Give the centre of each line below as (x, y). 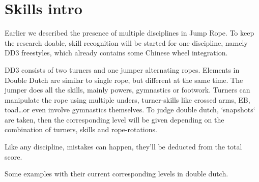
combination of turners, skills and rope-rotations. (81, 129)
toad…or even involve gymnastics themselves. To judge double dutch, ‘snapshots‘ (130, 110)
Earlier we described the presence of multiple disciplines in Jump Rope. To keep (129, 33)
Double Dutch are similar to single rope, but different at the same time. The (124, 80)
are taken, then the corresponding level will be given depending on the (114, 119)
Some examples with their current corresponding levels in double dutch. (117, 174)
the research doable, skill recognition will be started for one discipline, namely (126, 42)
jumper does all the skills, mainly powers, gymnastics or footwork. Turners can (127, 90)
